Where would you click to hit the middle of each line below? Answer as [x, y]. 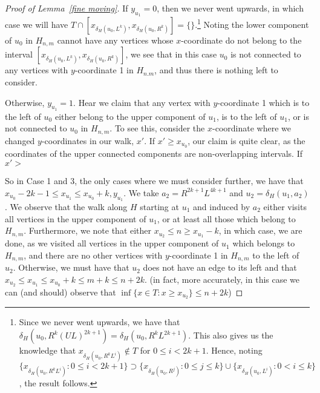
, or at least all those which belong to [226, 218]
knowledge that [47, 350]
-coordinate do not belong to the [241, 40]
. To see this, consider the [157, 128]
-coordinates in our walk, [88, 140]
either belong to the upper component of [130, 116]
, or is [299, 116]
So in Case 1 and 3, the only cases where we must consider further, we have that [154, 181]
